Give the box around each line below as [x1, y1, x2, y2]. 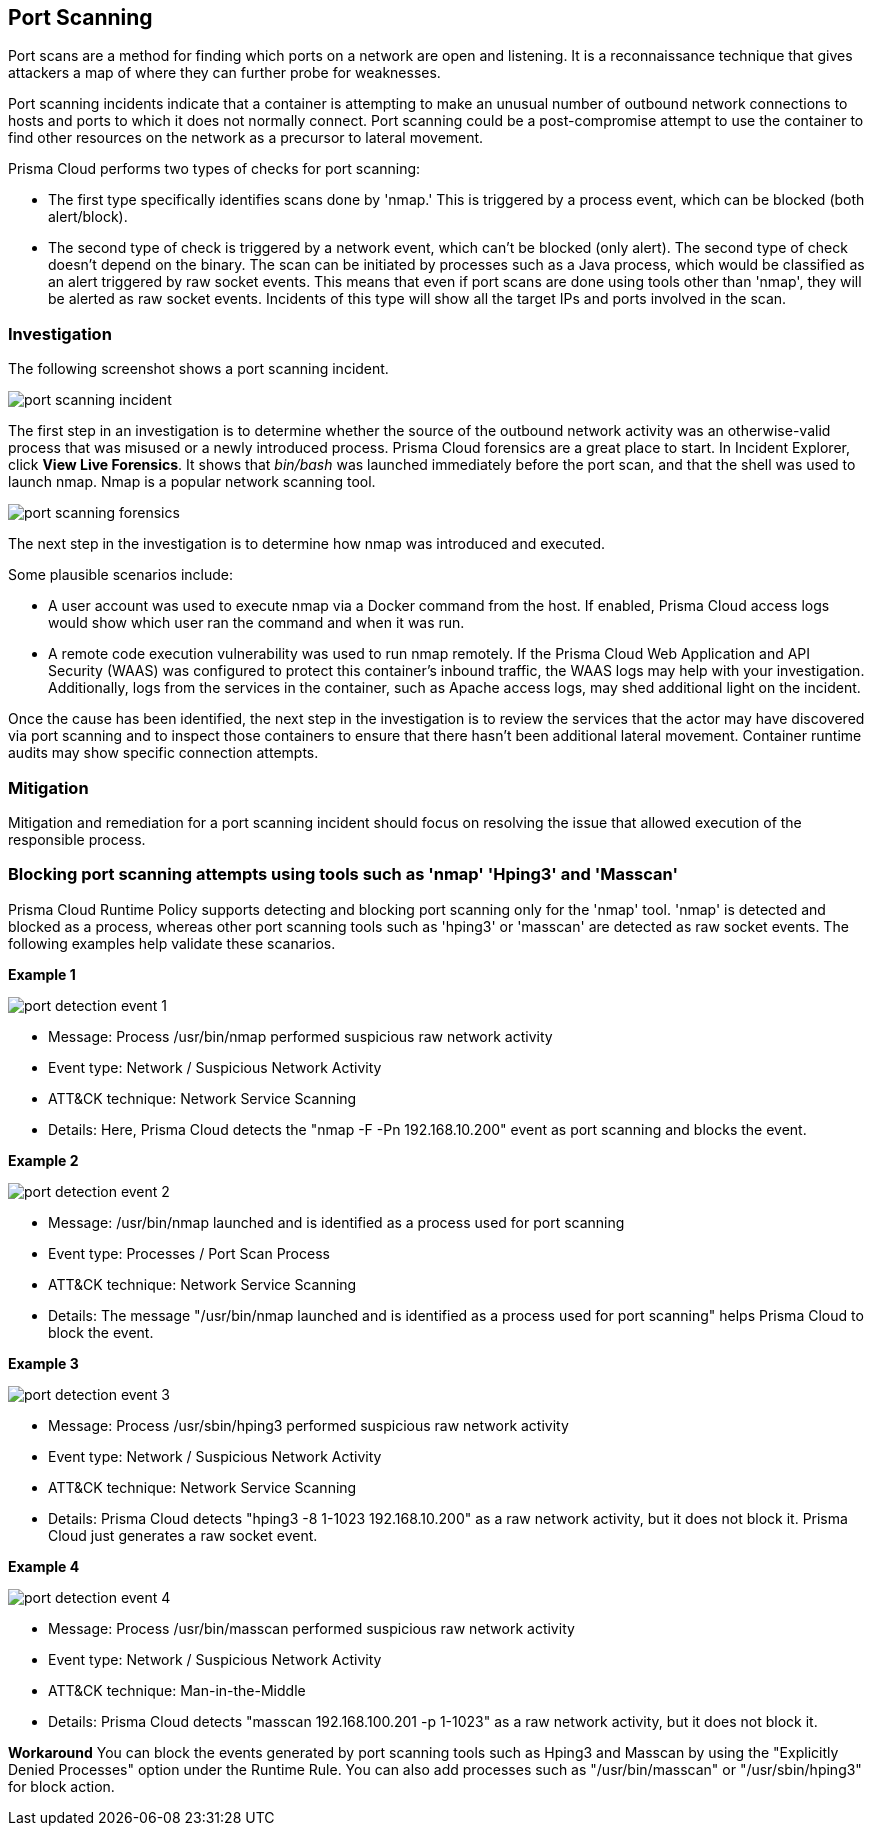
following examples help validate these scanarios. [8, 934, 336, 952]
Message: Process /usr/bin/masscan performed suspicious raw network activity [48, 1619, 575, 1637]
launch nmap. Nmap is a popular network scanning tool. [8, 473, 376, 491]
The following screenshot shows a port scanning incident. [8, 360, 389, 378]
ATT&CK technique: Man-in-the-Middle [48, 1681, 306, 1699]
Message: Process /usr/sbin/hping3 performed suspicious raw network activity [48, 1416, 569, 1434]
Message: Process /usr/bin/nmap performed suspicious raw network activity [48, 1027, 553, 1045]
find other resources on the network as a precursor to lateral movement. [8, 129, 484, 147]
